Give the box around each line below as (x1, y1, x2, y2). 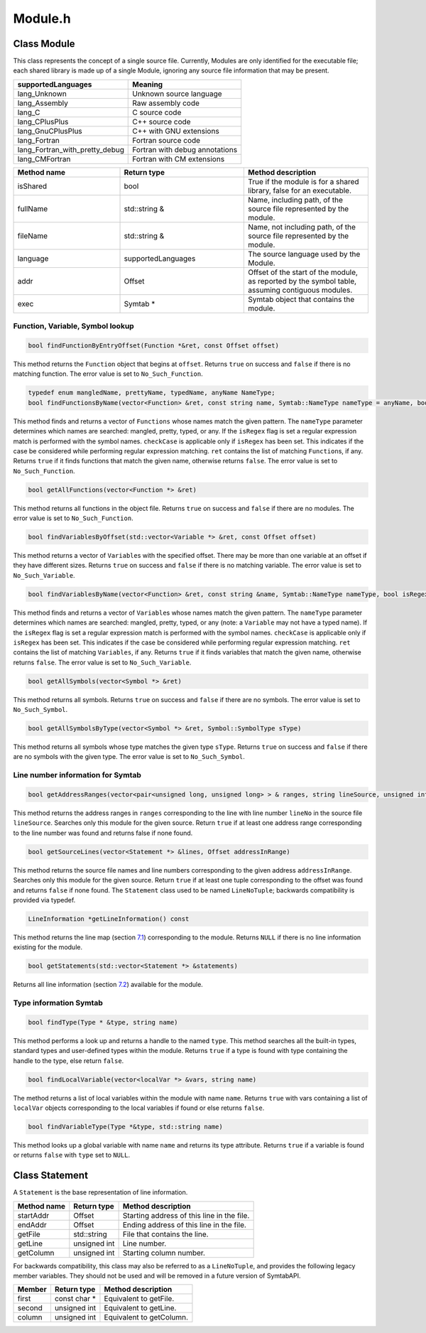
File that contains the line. (122, 1229, 209, 1239)
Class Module (13, 38, 75, 50)
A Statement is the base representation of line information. (13, 1188, 188, 1197)
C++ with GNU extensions (132, 126, 219, 136)
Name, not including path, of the (248, 222, 356, 232)
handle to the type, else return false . (13, 1056, 124, 1065)
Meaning (132, 79, 163, 89)
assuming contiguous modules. (248, 285, 353, 295)
